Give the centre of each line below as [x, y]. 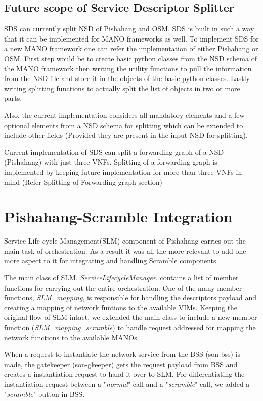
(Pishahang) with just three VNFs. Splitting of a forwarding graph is [111, 162]
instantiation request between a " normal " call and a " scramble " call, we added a [127, 384]
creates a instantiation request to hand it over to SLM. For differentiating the [124, 374]
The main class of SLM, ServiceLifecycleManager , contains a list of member [121, 278]
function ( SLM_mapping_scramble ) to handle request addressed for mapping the [130, 327]
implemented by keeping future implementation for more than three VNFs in [123, 171]
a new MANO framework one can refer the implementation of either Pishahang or [131, 48]
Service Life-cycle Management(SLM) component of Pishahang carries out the [125, 241]
